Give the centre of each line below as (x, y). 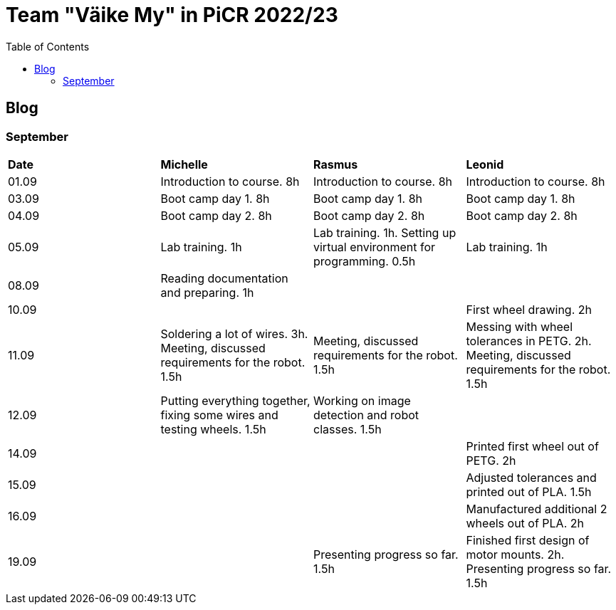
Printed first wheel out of (532, 446)
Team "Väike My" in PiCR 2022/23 (172, 15)
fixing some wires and (219, 415)
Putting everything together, (235, 400)
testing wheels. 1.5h (213, 429)
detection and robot (366, 415)
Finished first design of (528, 540)
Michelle (184, 164)
